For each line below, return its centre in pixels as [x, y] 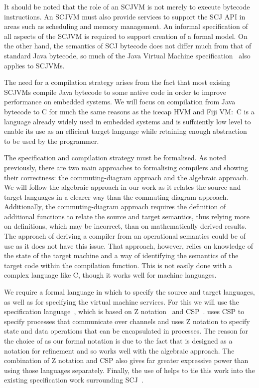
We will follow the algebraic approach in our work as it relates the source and [123, 187]
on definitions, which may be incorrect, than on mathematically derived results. [125, 226]
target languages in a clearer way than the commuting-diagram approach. [116, 196]
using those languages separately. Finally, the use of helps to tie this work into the [129, 370]
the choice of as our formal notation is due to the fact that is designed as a [118, 341]
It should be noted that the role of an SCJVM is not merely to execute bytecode [127, 6]
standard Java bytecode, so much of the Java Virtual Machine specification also [127, 55]
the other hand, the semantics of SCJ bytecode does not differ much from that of [128, 46]
